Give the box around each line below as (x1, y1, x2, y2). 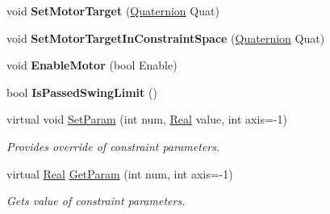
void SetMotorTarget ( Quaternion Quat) (6, 2, 219, 19)
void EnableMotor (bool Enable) (6, 57, 178, 73)
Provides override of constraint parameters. (6, 137, 220, 154)
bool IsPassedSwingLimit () (6, 83, 157, 100)
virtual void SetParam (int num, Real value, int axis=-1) (6, 111, 287, 128)
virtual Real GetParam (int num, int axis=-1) (6, 165, 233, 182)
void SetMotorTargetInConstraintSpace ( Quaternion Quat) (6, 29, 325, 46)
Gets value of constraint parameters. (6, 192, 186, 209)
